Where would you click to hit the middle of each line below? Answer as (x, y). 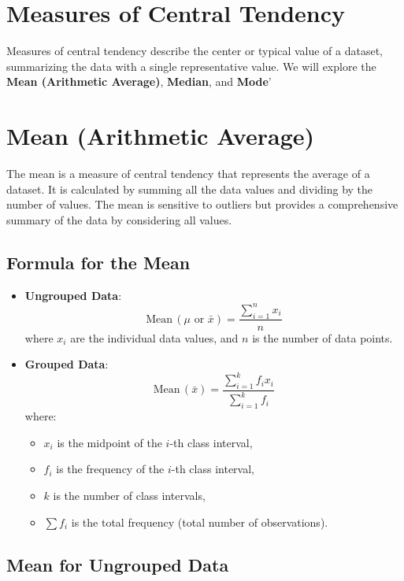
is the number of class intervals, (129, 495)
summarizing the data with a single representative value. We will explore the (191, 66)
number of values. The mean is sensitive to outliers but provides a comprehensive (202, 204)
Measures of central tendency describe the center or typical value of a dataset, (195, 51)
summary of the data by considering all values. (119, 219)
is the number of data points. (322, 337)
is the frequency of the (110, 469)
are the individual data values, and (154, 337)
